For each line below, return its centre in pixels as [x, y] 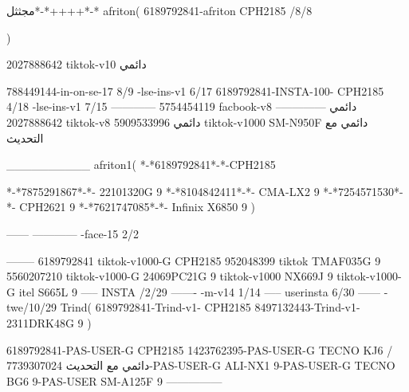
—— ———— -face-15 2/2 [73, 233]
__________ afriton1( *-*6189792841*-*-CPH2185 [141, 165]
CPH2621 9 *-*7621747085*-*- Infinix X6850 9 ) [138, 207]
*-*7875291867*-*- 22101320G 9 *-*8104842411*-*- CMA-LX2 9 [163, 191]
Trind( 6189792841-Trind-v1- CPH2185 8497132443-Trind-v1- [210, 307]
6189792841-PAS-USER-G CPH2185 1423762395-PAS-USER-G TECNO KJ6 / [200, 349]
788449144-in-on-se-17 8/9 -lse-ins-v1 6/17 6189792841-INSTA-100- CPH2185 [195, 90]
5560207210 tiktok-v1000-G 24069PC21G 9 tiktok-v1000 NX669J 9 [170, 276]
